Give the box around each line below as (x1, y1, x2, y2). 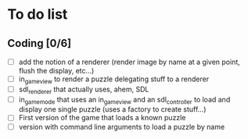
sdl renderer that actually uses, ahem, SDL (18, 84, 149, 95)
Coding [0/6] (7, 37, 72, 50)
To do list (7, 5, 68, 23)
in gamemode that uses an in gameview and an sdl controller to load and (18, 94, 231, 106)
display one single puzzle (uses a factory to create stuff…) (18, 105, 207, 114)
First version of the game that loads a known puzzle (18, 113, 186, 123)
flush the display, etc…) (18, 66, 95, 76)
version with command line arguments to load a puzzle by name (18, 122, 225, 131)
